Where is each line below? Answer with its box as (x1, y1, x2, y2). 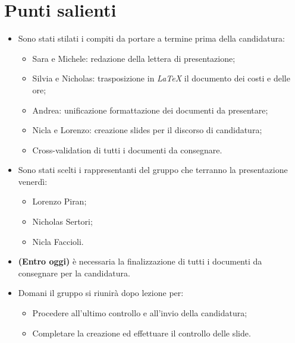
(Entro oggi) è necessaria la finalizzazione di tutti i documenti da (18, 255, 262, 268)
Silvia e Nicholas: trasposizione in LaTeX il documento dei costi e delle (32, 72, 290, 84)
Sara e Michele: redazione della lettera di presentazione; (32, 52, 236, 64)
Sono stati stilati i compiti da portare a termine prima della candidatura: (18, 32, 285, 45)
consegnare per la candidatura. (18, 266, 130, 279)
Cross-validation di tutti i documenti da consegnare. (32, 143, 222, 156)
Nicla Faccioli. (32, 235, 84, 247)
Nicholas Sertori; (32, 215, 93, 228)
